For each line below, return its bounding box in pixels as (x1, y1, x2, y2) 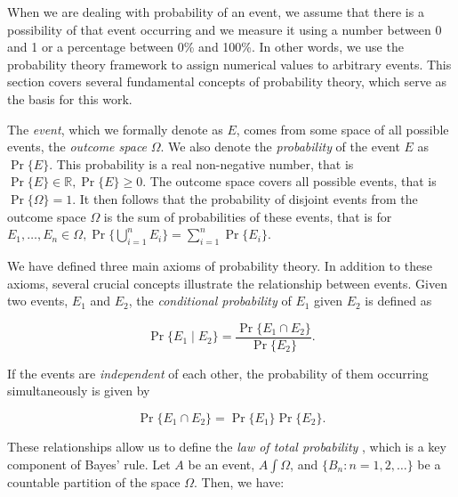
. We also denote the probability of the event (160, 137, 400, 156)
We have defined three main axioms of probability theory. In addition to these (7, 256, 432, 274)
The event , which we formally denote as (7, 119, 223, 138)
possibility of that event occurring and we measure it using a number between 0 (7, 20, 442, 38)
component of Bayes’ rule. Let (7, 454, 171, 473)
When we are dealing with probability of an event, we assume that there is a (7, 3, 424, 20)
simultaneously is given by (7, 381, 150, 400)
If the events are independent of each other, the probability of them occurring (7, 363, 429, 382)
